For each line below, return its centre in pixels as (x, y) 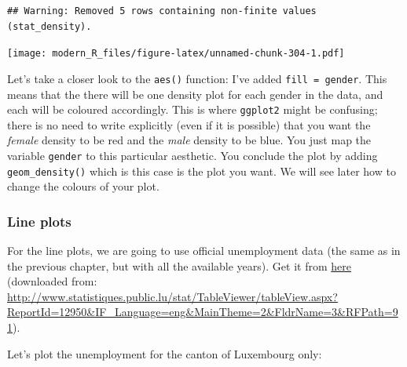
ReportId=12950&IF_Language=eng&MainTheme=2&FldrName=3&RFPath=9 (203, 312)
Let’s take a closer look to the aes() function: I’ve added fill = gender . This (197, 78)
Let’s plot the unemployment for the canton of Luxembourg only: (165, 353)
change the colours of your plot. (83, 186)
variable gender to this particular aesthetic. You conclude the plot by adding (192, 155)
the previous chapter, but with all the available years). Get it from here (179, 265)
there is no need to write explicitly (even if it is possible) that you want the (189, 124)
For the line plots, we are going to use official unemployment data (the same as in (204, 251)
